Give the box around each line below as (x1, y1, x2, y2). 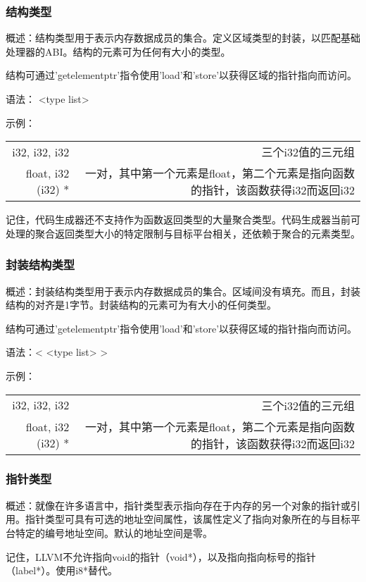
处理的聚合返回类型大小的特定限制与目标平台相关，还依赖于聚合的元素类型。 (6, 225, 360, 240)
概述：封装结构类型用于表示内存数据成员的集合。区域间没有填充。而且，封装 (6, 283, 360, 298)
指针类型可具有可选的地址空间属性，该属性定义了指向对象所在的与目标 (25, 512, 351, 526)
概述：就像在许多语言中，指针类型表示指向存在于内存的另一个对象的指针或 (6, 497, 351, 512)
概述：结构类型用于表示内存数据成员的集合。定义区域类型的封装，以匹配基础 (6, 30, 360, 45)
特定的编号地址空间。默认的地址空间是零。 (15, 525, 213, 540)
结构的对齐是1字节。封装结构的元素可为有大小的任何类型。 (6, 297, 277, 312)
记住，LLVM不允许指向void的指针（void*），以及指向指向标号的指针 (6, 549, 316, 564)
